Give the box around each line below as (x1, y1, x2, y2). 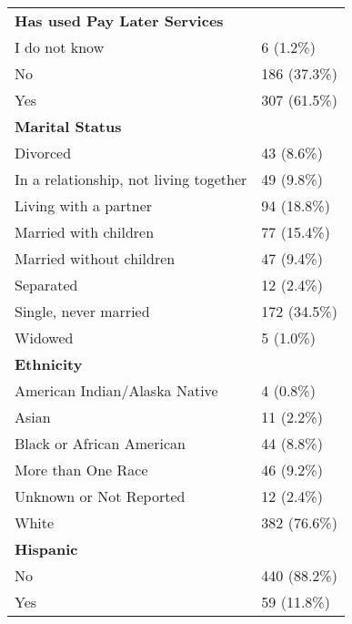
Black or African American (15, 433, 186, 454)
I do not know (15, 36, 105, 57)
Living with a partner (15, 195, 153, 216)
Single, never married (15, 301, 150, 322)
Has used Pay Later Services (15, 10, 224, 31)
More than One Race (15, 459, 148, 480)
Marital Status (15, 116, 122, 137)
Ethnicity (15, 353, 83, 374)
